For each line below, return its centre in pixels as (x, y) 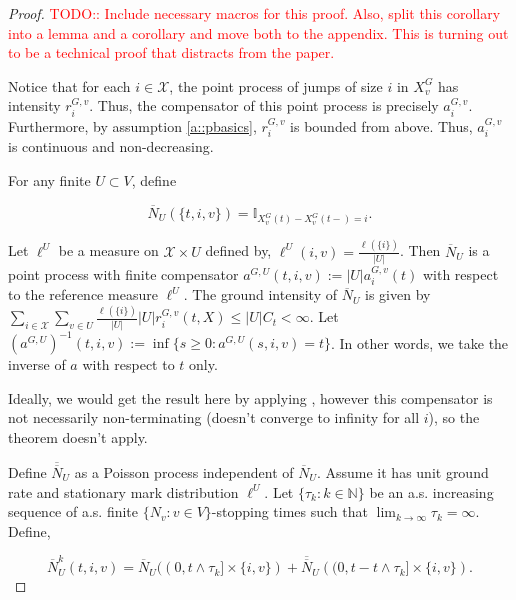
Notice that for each (69, 85)
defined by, (238, 250)
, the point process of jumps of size (276, 85)
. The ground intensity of (260, 294)
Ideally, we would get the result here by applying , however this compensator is (250, 397)
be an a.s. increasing (431, 491)
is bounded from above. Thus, (381, 125)
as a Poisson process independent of (184, 472)
